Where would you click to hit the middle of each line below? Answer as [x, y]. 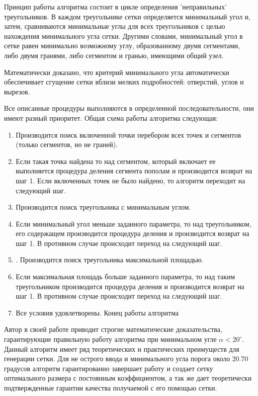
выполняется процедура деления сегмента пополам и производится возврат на [134, 171]
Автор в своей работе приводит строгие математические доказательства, [113, 329]
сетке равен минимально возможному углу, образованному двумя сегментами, [122, 45]
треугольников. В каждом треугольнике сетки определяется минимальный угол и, [127, 16]
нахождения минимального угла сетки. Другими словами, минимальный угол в [124, 36]
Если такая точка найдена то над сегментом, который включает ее [116, 161]
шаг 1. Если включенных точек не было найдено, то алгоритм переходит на [130, 180]
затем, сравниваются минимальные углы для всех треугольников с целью [115, 26]
